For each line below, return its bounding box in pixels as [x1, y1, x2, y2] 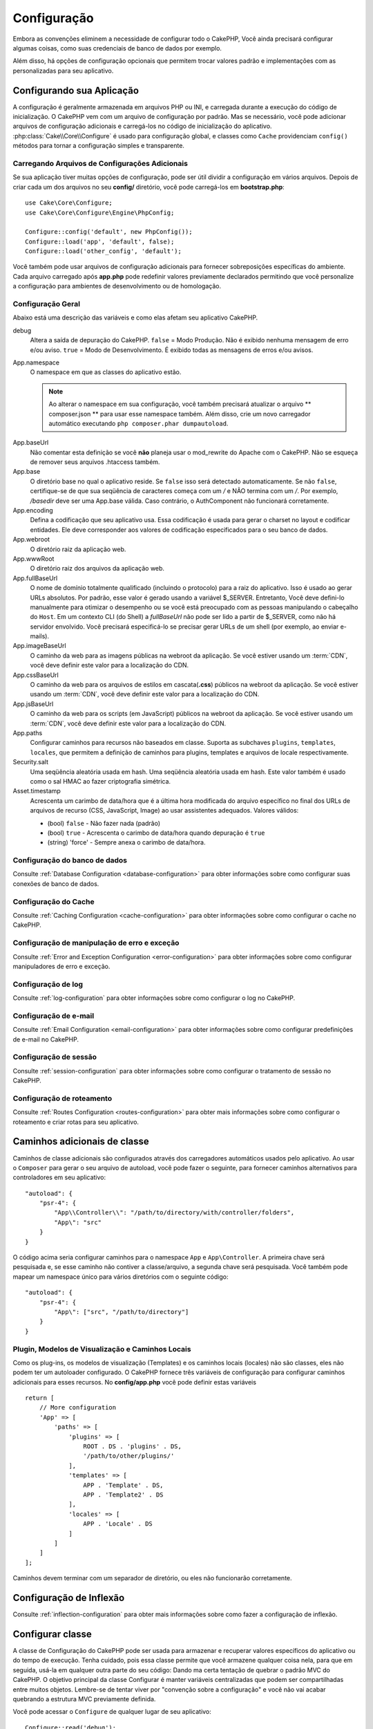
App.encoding [12, 506, 53, 515]
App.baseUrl [12, 438, 49, 447]
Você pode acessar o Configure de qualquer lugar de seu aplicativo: [12, 1708, 212, 1716]
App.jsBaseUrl [12, 699, 54, 708]
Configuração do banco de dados [12, 856, 128, 865]
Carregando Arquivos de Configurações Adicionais [12, 158, 188, 168]
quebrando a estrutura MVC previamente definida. [12, 1694, 156, 1703]
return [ [25, 1394, 55, 1402]
